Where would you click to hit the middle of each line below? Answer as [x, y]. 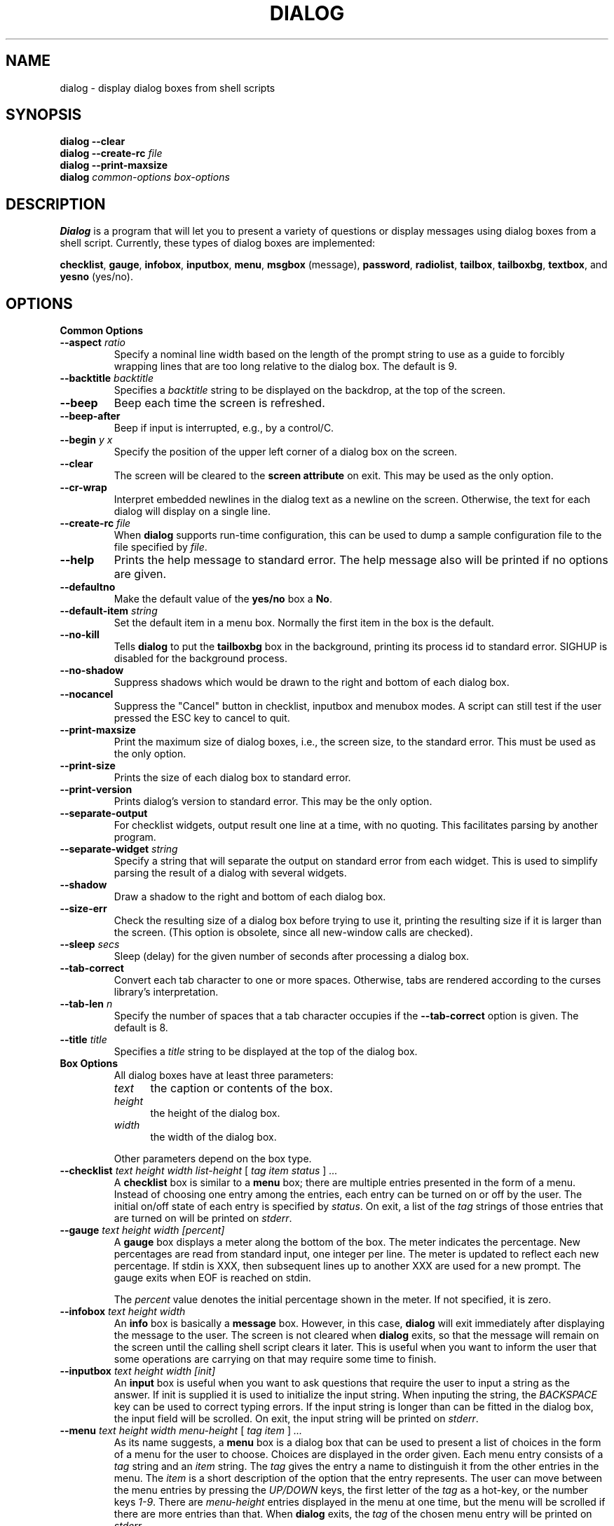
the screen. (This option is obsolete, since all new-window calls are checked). [293, 933]
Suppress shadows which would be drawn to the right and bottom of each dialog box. [312, 682]
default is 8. [141, 1028]
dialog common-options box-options [145, 177]
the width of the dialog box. [213, 1137]
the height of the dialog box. [215, 1113]
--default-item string [109, 611]
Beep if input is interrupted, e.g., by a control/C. [224, 428]
